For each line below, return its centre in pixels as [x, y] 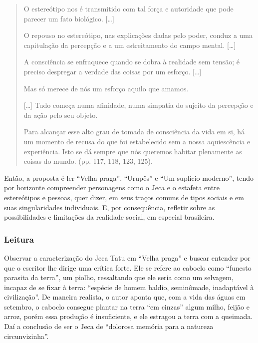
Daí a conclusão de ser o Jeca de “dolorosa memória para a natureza [109, 326]
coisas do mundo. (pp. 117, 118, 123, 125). [88, 161]
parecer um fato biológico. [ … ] [69, 18]
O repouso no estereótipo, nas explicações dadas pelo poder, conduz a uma [138, 35]
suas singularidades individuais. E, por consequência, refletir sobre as [110, 207]
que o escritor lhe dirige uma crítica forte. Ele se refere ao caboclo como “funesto [128, 267]
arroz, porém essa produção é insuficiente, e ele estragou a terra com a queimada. [129, 316]
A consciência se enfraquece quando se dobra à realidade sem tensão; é [131, 62]
